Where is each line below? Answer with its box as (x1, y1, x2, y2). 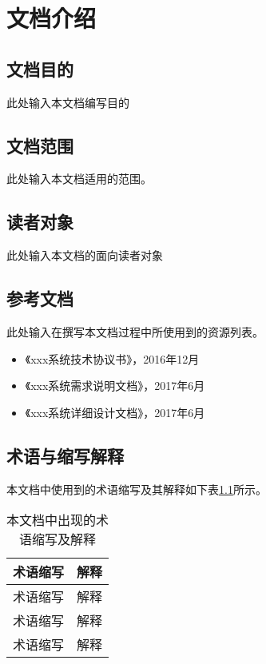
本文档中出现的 (6, 511, 97, 530)
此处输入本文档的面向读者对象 (6, 247, 163, 264)
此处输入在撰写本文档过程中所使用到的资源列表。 (6, 323, 264, 340)
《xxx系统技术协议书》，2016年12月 (25, 350, 200, 367)
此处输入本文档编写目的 (6, 93, 129, 110)
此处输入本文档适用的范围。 (6, 170, 152, 187)
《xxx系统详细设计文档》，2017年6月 (25, 404, 205, 420)
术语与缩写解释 (6, 443, 124, 467)
